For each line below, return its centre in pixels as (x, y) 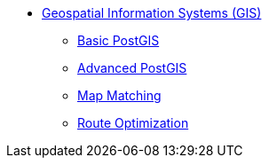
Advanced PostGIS (132, 68)
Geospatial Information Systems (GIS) (152, 13)
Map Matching (119, 95)
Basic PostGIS (119, 40)
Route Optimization (133, 123)
